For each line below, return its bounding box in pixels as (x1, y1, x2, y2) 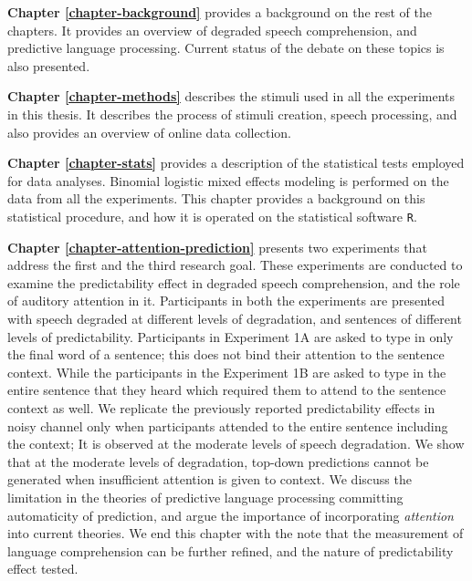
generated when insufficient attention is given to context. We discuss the (7, 470, 412, 489)
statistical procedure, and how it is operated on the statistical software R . (7, 206, 417, 225)
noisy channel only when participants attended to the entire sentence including (7, 416, 448, 435)
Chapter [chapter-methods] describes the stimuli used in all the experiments (7, 87, 456, 106)
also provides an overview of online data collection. (7, 122, 291, 141)
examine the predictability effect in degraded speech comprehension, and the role (7, 273, 460, 292)
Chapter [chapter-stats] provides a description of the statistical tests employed (7, 153, 465, 172)
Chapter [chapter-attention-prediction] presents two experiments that (7, 237, 427, 256)
